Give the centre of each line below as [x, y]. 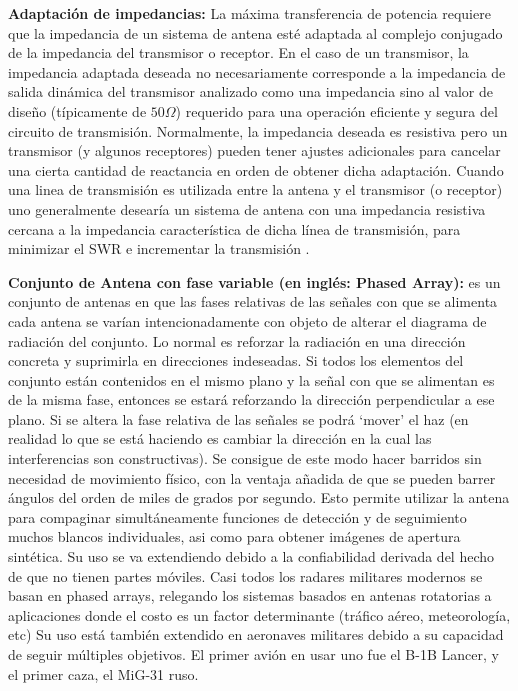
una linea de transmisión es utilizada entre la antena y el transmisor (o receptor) [255, 189]
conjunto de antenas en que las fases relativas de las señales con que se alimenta [253, 301]
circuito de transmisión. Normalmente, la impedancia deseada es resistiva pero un [258, 130]
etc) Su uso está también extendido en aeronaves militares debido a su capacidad [256, 634]
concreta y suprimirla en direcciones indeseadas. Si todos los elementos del [236, 360]
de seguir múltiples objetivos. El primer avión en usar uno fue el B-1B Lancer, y [253, 654]
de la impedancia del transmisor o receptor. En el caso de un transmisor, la [238, 52]
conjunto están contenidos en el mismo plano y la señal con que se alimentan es [251, 379]
